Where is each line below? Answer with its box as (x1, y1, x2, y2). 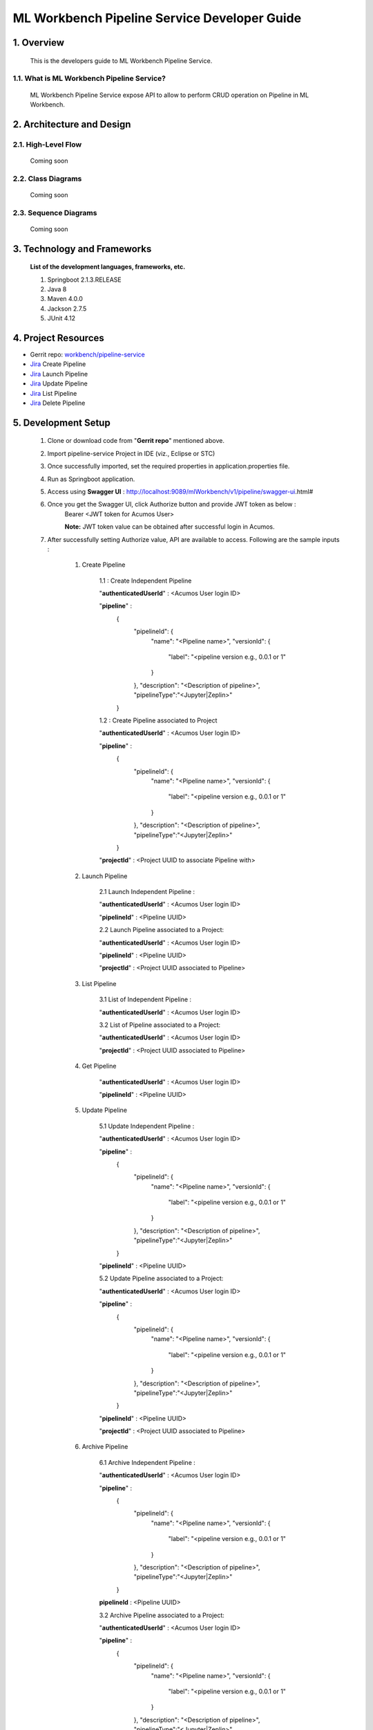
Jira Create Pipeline (30, 360, 86, 368)
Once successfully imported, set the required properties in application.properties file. (47, 462, 290, 471)
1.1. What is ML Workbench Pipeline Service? (12, 73, 166, 83)
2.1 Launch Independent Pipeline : (99, 888, 195, 896)
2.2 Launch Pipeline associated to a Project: (99, 926, 224, 934)
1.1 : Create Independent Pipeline (99, 576, 192, 585)
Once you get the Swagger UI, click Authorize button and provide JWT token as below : (47, 500, 296, 509)
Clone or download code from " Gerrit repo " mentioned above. (47, 437, 224, 445)
